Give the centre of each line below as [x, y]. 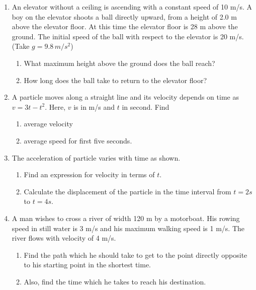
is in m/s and [94, 106]
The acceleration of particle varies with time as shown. [96, 157]
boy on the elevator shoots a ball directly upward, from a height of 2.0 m [124, 16]
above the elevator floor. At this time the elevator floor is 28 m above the [125, 26]
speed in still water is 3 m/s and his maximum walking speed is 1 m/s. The [128, 228]
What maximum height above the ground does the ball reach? [119, 63]
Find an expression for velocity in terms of [89, 174]
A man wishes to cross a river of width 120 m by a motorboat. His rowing [126, 218]
